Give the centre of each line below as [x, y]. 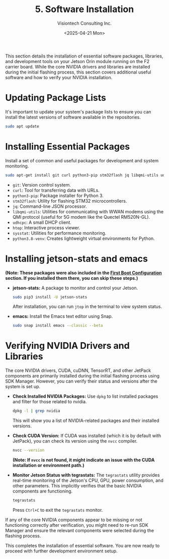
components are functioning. [43, 491]
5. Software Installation [84, 9]
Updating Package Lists [56, 98]
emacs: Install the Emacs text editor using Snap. [63, 317]
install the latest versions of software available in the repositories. [73, 117]
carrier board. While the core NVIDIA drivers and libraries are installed [78, 67]
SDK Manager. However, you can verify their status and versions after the [81, 381]
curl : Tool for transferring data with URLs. [56, 190]
